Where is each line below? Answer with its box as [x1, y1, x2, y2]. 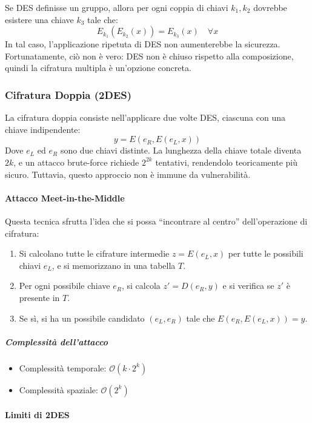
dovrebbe [253, 1, 287, 13]
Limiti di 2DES [5, 408, 70, 421]
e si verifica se [222, 279, 274, 292]
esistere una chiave [5, 13, 74, 25]
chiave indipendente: [5, 123, 81, 135]
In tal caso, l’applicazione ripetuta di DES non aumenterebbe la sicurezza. [5, 38, 280, 50]
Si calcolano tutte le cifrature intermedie [19, 247, 170, 260]
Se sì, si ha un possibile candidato [19, 311, 145, 324]
